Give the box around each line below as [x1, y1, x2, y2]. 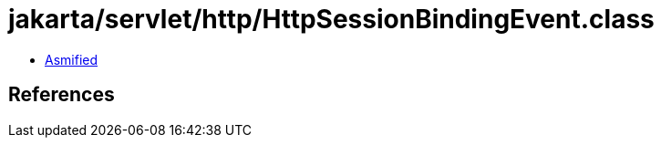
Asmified [45, 51, 98, 67]
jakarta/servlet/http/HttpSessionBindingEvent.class [8, 4, 655, 35]
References [8, 83, 115, 107]
